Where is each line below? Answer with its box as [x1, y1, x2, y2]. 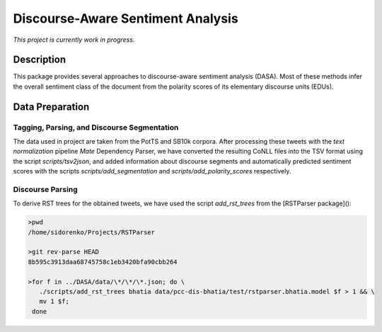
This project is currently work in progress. [13, 35, 135, 44]
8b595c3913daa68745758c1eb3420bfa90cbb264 [28, 258, 178, 265]
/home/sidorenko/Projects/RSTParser [28, 228, 156, 236]
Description [13, 54, 66, 66]
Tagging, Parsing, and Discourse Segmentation [13, 122, 179, 132]
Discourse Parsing [13, 184, 78, 194]
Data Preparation [13, 101, 90, 113]
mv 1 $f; [39, 297, 70, 306]
